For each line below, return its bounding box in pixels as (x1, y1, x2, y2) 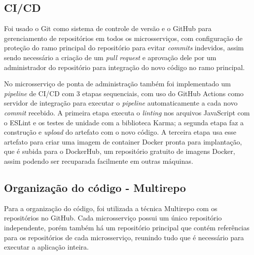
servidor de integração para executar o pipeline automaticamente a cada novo (4, 98, 238, 108)
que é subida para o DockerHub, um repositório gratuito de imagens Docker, (4, 146, 235, 156)
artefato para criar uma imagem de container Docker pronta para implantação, (4, 136, 242, 146)
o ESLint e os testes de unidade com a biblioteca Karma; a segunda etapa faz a (4, 117, 244, 127)
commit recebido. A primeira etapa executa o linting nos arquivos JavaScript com (4, 107, 250, 117)
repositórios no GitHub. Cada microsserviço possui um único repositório (4, 213, 222, 223)
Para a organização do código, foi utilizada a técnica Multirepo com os (4, 203, 218, 213)
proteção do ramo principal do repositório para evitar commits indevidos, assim (4, 42, 244, 53)
